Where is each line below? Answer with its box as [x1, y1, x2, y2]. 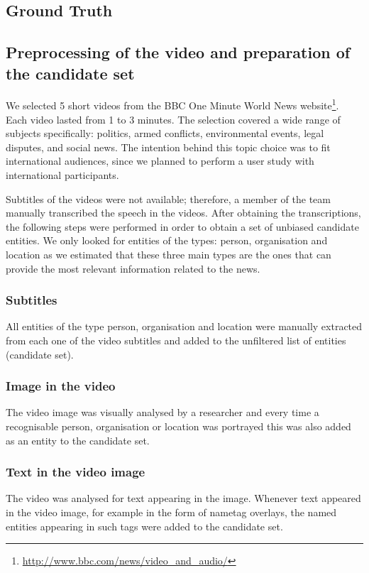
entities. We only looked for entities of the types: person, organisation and [6, 233, 328, 248]
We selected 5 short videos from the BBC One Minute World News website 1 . [6, 96, 339, 113]
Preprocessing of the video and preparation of [6, 41, 351, 63]
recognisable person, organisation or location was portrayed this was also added [6, 418, 351, 433]
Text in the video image [6, 463, 145, 481]
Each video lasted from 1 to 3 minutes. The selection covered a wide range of [6, 111, 341, 126]
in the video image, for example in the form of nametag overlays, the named [6, 504, 337, 519]
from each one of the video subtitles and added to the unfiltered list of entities [6, 332, 346, 347]
